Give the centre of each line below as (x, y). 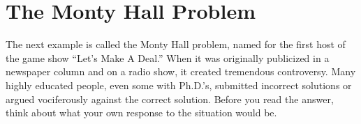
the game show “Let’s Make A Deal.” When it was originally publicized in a (168, 57)
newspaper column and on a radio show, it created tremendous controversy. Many (181, 71)
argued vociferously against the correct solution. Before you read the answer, (170, 99)
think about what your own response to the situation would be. (141, 113)
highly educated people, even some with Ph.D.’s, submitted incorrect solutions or (179, 85)
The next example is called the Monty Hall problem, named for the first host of (176, 44)
